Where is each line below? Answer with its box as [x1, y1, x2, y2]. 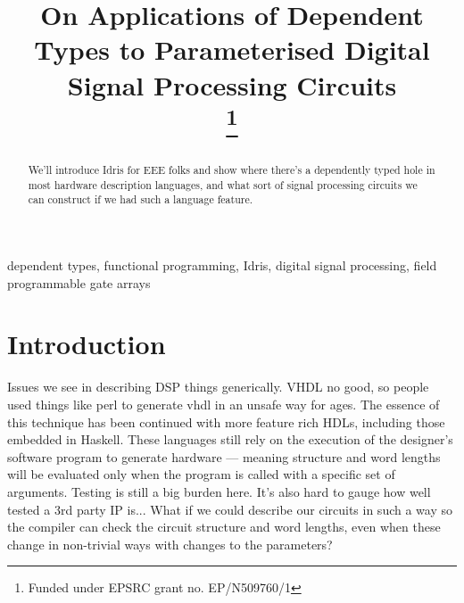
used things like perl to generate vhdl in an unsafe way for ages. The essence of [7, 394, 440, 413]
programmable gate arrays [7, 273, 151, 292]
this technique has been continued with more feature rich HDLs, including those [7, 412, 445, 431]
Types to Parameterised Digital [34, 31, 430, 68]
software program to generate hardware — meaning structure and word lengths [7, 447, 441, 466]
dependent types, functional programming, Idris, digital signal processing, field [7, 256, 437, 275]
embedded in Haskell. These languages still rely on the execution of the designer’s [7, 430, 453, 449]
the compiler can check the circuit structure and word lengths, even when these [7, 517, 441, 536]
